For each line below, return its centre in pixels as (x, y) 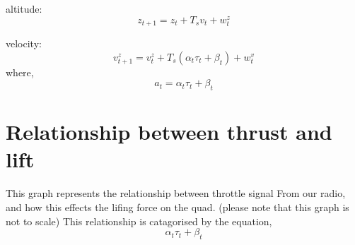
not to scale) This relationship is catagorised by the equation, (139, 221)
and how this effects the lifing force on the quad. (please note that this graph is (177, 207)
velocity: (24, 43)
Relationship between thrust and (169, 132)
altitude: (24, 8)
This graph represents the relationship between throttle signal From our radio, (176, 193)
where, (20, 72)
